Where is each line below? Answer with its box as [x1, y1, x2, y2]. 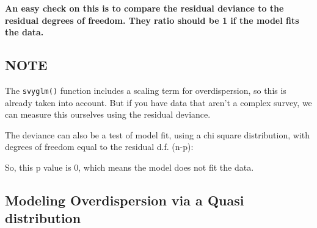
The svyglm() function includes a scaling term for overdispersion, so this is [5, 84, 286, 96]
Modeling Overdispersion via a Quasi [5, 191, 244, 209]
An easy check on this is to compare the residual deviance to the [5, 2, 284, 14]
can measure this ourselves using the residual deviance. [5, 108, 211, 121]
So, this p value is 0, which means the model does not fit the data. [5, 161, 254, 174]
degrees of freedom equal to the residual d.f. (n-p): [5, 140, 194, 153]
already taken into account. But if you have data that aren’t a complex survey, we [5, 96, 312, 109]
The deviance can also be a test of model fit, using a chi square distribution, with [5, 128, 310, 141]
